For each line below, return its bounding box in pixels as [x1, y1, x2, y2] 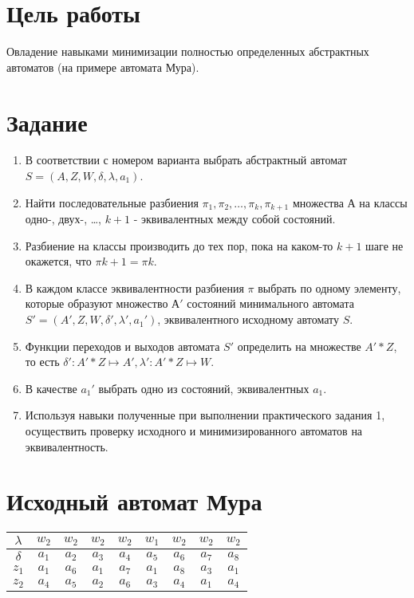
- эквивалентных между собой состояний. [133, 210, 336, 227]
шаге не [365, 237, 404, 254]
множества [292, 194, 344, 210]
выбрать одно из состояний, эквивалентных [98, 380, 310, 396]
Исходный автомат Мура [6, 485, 262, 517]
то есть [25, 353, 60, 370]
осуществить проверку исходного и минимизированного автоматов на [25, 423, 363, 439]
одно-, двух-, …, [25, 210, 101, 227]
